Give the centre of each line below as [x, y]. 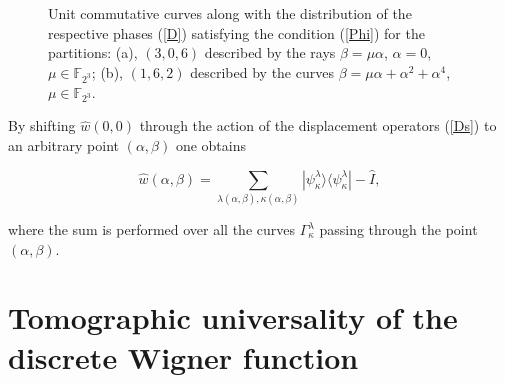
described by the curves [262, 71]
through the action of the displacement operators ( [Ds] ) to [318, 125]
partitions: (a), [93, 52]
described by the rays [270, 52]
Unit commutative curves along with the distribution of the [230, 13]
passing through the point [398, 229]
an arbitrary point [63, 144]
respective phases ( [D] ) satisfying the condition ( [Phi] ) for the [236, 32]
